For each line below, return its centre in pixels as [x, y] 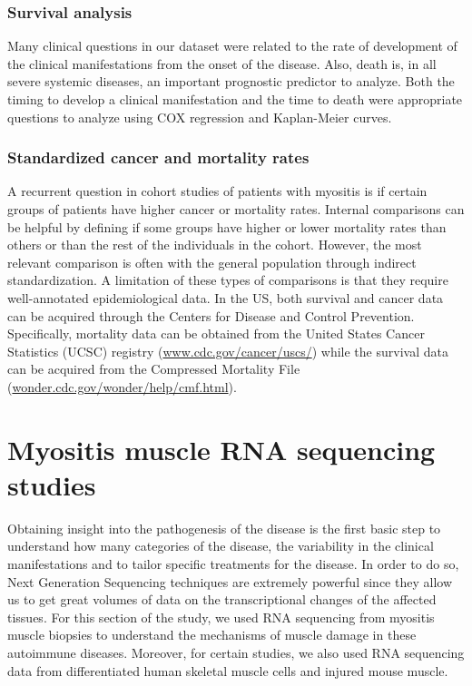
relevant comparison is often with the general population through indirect [212, 262]
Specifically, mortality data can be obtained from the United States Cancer [216, 333]
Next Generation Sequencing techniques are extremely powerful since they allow [230, 581]
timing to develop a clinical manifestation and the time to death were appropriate [235, 99]
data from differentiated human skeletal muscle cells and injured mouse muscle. [228, 670]
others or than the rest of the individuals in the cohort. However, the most [215, 245]
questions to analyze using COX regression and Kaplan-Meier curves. [200, 117]
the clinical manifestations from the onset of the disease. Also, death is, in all [222, 63]
